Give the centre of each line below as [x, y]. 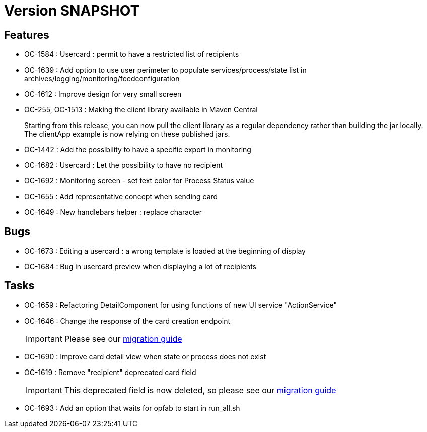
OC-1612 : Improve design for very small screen [103, 94]
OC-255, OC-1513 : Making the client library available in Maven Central [141, 110]
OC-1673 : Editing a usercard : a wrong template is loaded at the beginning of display [165, 251]
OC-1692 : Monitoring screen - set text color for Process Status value [139, 181]
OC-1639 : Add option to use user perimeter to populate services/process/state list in [165, 70]
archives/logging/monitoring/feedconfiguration [102, 79]
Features [27, 35]
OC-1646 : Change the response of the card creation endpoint [127, 321]
